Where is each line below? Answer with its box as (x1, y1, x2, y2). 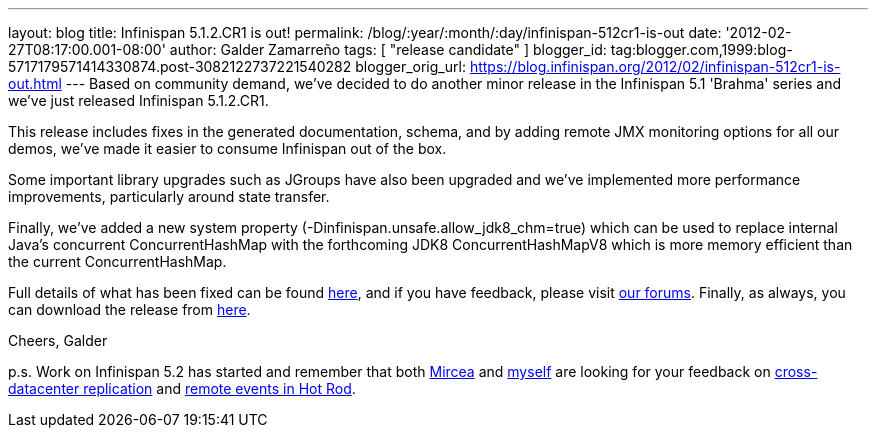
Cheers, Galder (8, 332, 108, 349)
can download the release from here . (8, 301, 251, 318)
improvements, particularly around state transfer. (8, 188, 330, 205)
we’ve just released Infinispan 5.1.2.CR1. (8, 92, 269, 109)
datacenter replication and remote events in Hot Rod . (8, 380, 356, 397)
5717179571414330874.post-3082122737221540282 (8, 58, 352, 75)
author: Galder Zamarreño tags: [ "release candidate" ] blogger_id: (169, 41, 607, 58)
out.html (8, 75, 62, 92)
